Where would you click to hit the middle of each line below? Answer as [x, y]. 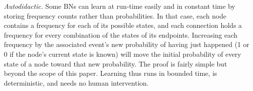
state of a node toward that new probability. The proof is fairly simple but [116, 63]
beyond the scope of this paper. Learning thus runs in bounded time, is [111, 73]
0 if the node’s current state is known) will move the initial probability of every [123, 54]
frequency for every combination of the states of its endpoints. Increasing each [121, 34]
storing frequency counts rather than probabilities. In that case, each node [115, 15]
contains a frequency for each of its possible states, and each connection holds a [123, 25]
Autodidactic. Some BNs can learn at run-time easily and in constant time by [120, 6]
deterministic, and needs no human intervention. [76, 82]
